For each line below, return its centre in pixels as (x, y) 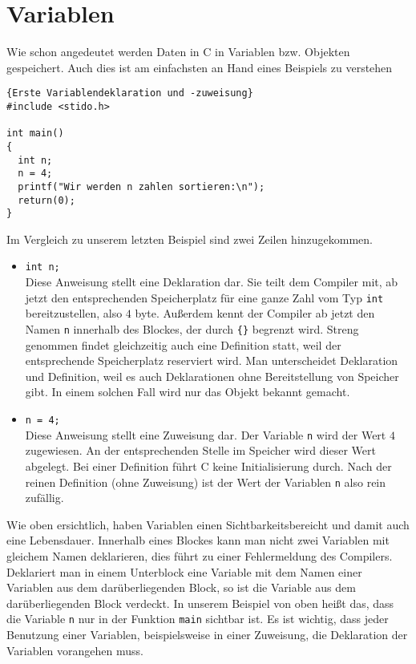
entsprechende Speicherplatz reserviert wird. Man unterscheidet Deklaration (212, 360)
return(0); (46, 200)
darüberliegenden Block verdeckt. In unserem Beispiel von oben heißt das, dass (200, 603)
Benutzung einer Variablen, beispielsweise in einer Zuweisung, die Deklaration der (207, 634)
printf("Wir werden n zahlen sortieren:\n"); (141, 186)
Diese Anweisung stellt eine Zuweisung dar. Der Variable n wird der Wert (206, 434)
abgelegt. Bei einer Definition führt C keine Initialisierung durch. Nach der (208, 466)
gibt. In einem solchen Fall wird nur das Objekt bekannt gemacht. (188, 392)
